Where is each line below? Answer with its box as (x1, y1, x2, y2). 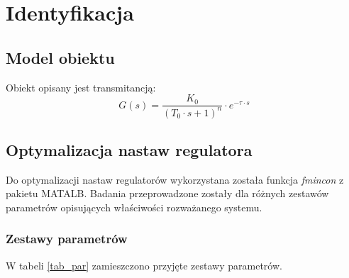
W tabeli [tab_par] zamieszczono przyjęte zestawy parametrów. (6, 257, 282, 272)
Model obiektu (6, 46, 115, 68)
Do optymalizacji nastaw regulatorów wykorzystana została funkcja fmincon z (6, 172, 344, 187)
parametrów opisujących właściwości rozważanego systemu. (6, 199, 262, 214)
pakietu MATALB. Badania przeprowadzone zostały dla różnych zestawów (6, 186, 329, 201)
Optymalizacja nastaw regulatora (6, 138, 253, 160)
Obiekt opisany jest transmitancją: (6, 79, 156, 94)
